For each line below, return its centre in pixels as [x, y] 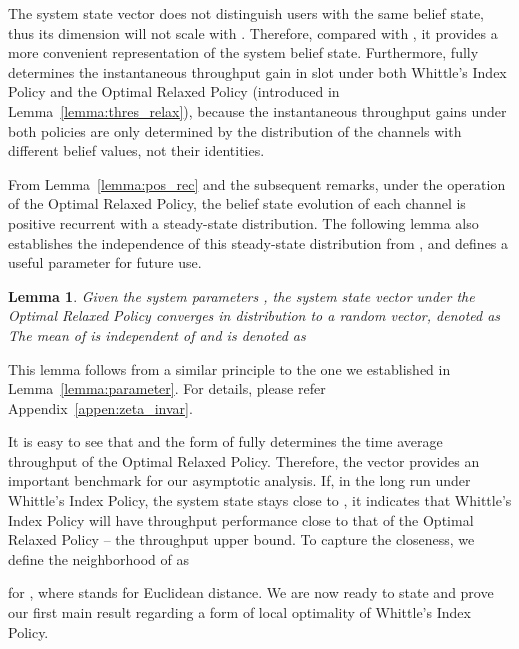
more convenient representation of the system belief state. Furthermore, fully [243, 52]
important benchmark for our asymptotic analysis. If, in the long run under [239, 480]
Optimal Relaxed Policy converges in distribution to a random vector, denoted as [254, 315]
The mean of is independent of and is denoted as [157, 334]
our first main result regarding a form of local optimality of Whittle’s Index [239, 612]
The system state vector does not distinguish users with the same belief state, [246, 13]
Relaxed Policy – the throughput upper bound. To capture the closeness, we [241, 539]
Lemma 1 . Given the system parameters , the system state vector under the [241, 295]
